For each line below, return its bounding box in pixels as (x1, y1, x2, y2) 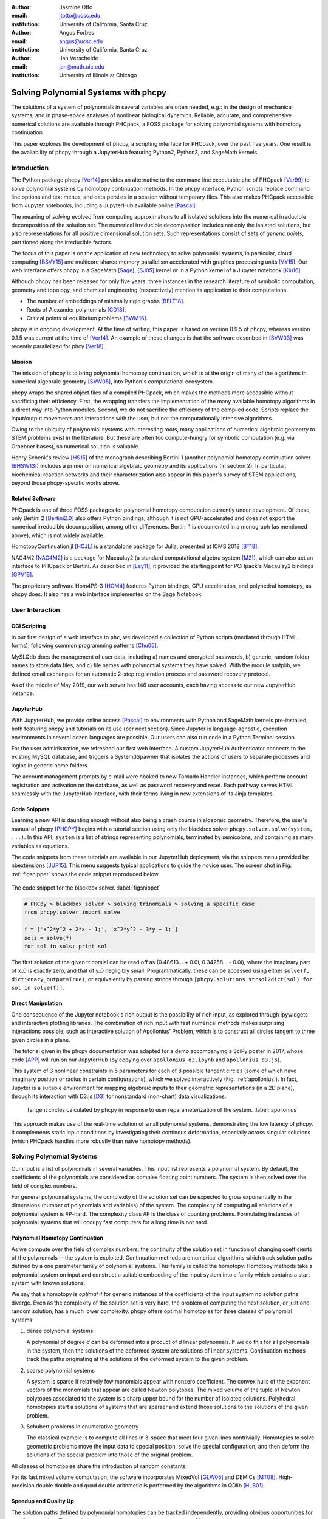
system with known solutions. (11, 1280, 86, 1287)
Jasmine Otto (59, 4, 93, 10)
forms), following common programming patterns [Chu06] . (11, 642, 159, 650)
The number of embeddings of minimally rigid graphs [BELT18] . (26, 298, 185, 305)
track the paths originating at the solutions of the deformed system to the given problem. (26, 1356, 249, 1363)
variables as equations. (11, 842, 69, 849)
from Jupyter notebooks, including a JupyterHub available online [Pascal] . (11, 202, 197, 209)
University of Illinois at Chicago (59, 72, 137, 79)
